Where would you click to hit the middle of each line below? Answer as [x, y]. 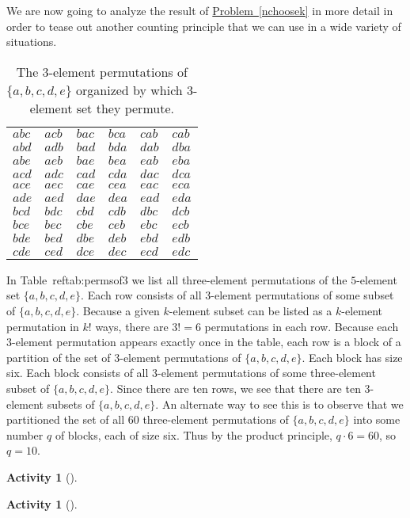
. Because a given [118, 310]
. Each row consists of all [141, 295]
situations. [32, 42]
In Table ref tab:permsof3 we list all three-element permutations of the [177, 279]
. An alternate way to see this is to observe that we [279, 404]
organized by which [129, 90]
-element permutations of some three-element [267, 373]
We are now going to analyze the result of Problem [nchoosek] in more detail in [200, 10]
